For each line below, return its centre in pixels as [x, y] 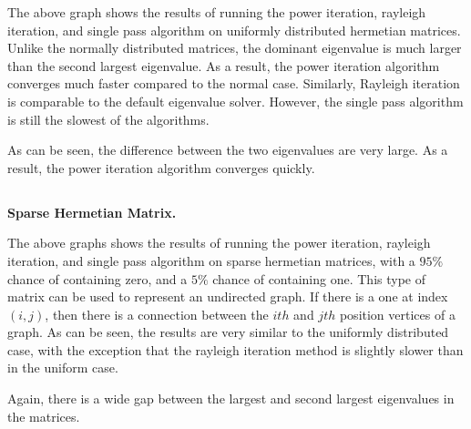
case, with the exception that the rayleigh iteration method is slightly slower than [235, 349]
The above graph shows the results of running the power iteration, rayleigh [217, 12]
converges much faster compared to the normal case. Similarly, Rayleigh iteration [234, 83]
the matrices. [44, 416]
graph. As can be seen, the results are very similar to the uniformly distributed [228, 332]
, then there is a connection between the [157, 314]
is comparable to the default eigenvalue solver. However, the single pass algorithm [235, 101]
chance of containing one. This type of [319, 278]
